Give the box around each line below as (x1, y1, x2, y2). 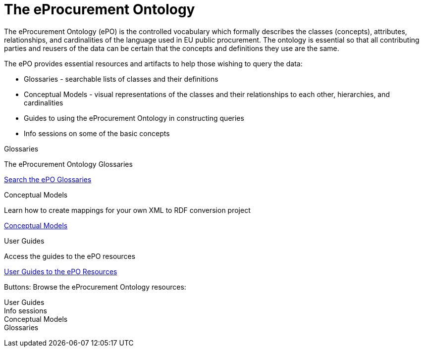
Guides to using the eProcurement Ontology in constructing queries (24, 113, 244, 122)
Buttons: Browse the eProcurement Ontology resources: (4, 282, 186, 291)
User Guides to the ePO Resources (4, 267, 117, 276)
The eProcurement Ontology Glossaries (4, 159, 133, 168)
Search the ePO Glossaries (4, 175, 92, 184)
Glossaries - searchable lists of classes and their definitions (24, 74, 218, 83)
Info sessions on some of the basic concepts (24, 129, 170, 138)
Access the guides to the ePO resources (4, 251, 136, 260)
